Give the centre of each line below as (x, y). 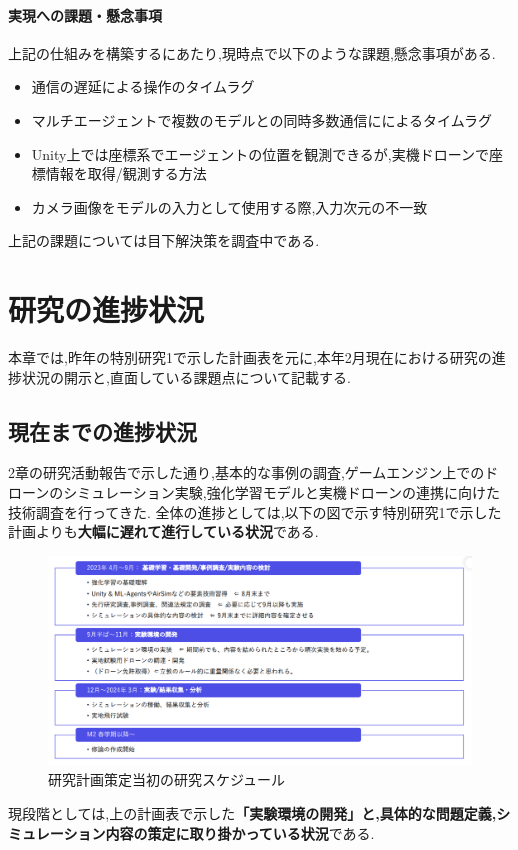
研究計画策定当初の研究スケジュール (167, 779)
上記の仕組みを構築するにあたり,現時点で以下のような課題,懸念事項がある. (252, 52)
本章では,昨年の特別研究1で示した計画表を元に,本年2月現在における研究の (250, 357)
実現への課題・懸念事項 (85, 14)
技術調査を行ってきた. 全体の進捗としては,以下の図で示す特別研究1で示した (255, 511)
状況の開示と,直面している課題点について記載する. (186, 376)
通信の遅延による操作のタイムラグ (143, 86)
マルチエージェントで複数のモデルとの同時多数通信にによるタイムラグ (261, 119)
